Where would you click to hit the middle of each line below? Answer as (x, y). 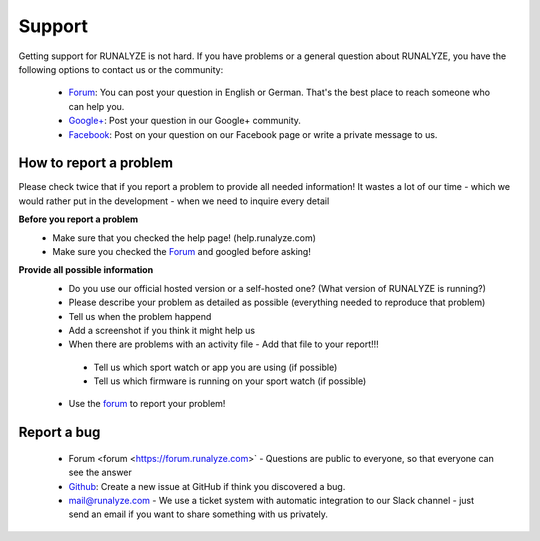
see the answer (100, 472)
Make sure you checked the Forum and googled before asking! (182, 251)
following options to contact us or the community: (121, 69)
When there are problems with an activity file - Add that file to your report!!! (223, 344)
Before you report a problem (78, 219)
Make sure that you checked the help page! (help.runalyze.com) (184, 237)
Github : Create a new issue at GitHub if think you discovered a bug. (207, 486)
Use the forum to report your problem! (147, 404)
